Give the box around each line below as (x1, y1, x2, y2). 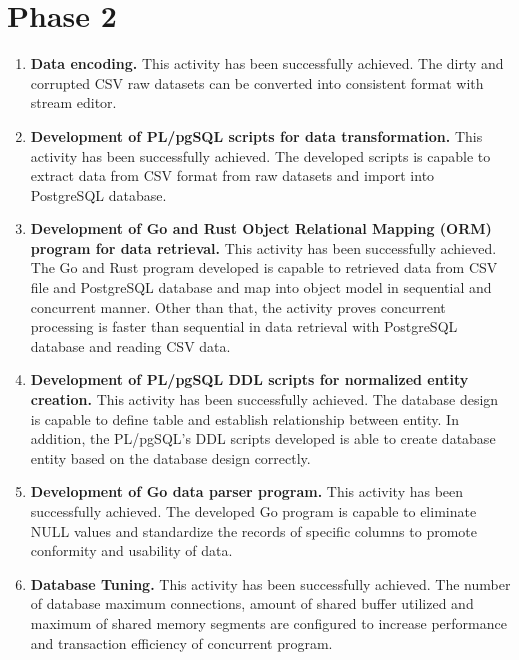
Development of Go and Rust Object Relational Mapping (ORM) (30, 218, 492, 239)
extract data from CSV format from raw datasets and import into (30, 165, 435, 186)
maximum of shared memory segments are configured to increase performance (30, 612, 507, 633)
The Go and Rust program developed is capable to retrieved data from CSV (30, 257, 498, 278)
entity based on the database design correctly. (30, 447, 311, 468)
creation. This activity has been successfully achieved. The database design (30, 389, 499, 410)
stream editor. (30, 92, 117, 113)
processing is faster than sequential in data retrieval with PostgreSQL (30, 316, 458, 337)
